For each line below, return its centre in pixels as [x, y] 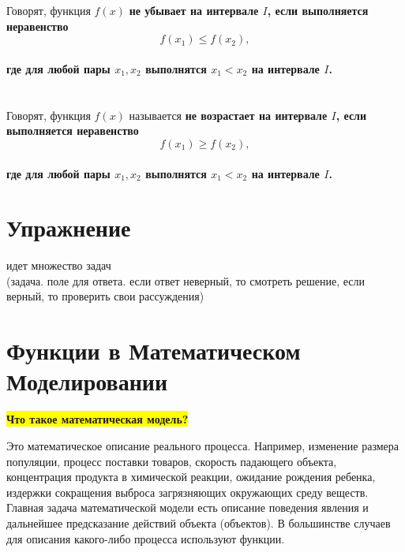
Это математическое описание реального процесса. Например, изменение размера [203, 445]
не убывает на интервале [194, 11]
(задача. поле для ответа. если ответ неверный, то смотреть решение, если [186, 280]
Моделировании [87, 381]
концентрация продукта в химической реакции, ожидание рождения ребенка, [191, 477]
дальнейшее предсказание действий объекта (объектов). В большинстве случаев [199, 522]
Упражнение [69, 228]
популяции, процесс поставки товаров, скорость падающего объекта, [172, 461]
